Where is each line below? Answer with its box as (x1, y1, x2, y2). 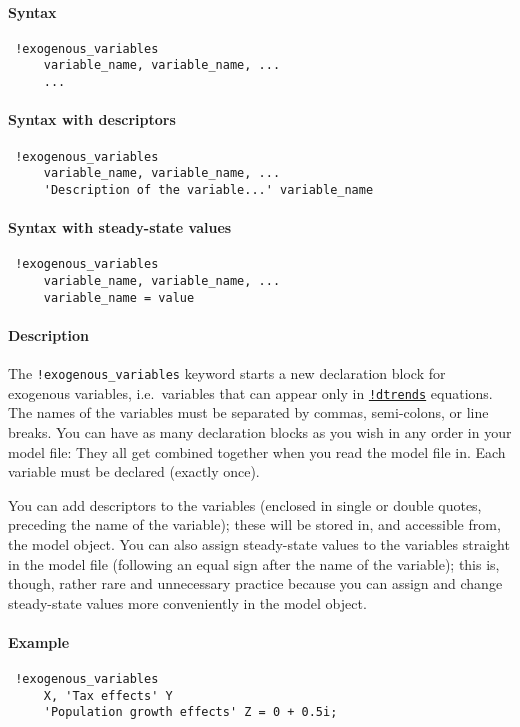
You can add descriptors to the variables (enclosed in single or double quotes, (8, 494, 482, 515)
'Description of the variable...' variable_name (43, 182, 374, 197)
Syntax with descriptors (8, 109, 176, 130)
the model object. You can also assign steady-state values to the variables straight (8, 533, 510, 554)
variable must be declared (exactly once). (8, 461, 260, 482)
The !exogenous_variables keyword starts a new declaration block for (8, 363, 446, 384)
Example (8, 631, 70, 652)
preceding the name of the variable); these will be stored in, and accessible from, (8, 514, 501, 535)
